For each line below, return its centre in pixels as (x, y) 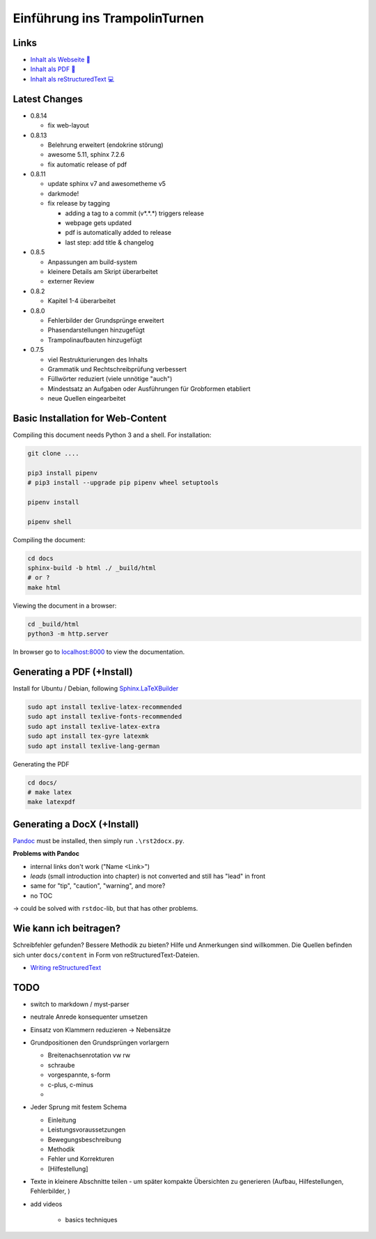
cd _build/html (53, 624)
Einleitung (62, 1120)
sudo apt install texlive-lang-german (94, 746)
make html (44, 587)
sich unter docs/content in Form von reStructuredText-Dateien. (106, 955)
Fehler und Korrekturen (81, 1159)
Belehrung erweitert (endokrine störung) (105, 145)
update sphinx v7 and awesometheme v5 (107, 184)
